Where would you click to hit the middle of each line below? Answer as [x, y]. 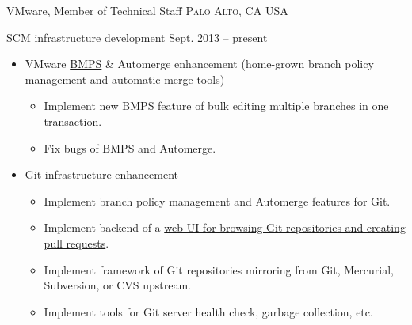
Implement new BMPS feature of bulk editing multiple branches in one [216, 106]
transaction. [73, 121]
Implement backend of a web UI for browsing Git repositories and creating [225, 227]
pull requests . [76, 242]
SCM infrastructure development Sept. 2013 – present [137, 37]
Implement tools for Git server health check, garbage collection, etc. [208, 311]
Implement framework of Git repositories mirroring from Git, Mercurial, [219, 269]
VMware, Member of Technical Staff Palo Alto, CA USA [147, 10]
